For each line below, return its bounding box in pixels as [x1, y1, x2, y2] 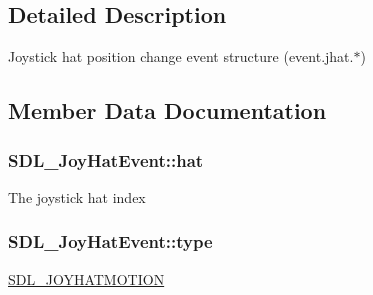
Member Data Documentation [8, 95, 327, 126]
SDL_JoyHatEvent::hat [8, 147, 204, 172]
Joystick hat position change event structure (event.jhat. [8, 46, 354, 67]
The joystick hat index [8, 186, 146, 207]
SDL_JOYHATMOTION [8, 268, 165, 289]
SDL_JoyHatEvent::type [8, 229, 213, 254]
